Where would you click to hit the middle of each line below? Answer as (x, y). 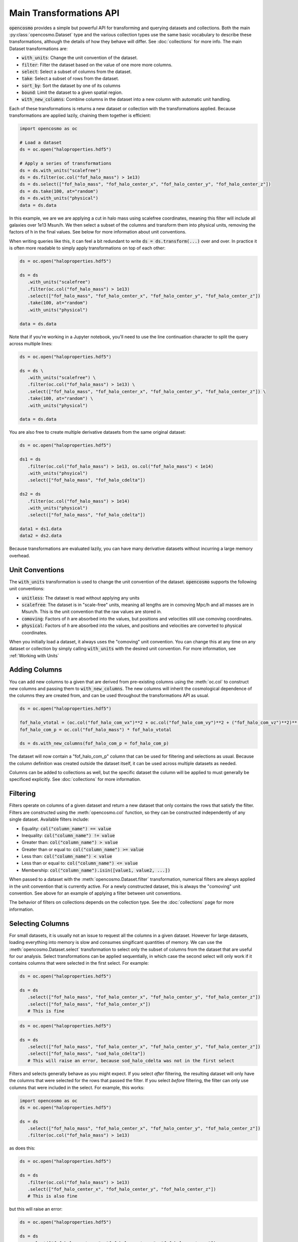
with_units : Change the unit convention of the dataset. (80, 58)
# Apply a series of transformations (66, 163)
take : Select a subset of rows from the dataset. (70, 78)
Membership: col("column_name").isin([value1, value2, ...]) (96, 870)
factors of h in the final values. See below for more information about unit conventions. (98, 232)
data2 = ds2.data (41, 536)
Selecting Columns (39, 923)
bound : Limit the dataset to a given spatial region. (72, 92)
